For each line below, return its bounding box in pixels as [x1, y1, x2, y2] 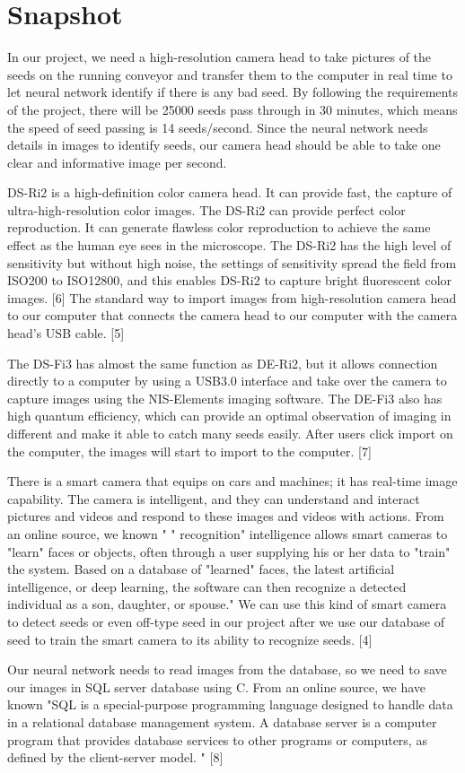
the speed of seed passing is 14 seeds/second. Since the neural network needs [7, 117, 428, 136]
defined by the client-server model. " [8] [7, 748, 224, 767]
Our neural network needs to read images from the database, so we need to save [7, 660, 447, 679]
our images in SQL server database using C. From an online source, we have [7, 677, 426, 696]
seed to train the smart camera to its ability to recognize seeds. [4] [7, 630, 373, 648]
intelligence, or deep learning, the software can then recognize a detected [7, 577, 407, 595]
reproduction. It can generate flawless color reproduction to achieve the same [7, 218, 431, 237]
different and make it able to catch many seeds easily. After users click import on [7, 424, 453, 442]
